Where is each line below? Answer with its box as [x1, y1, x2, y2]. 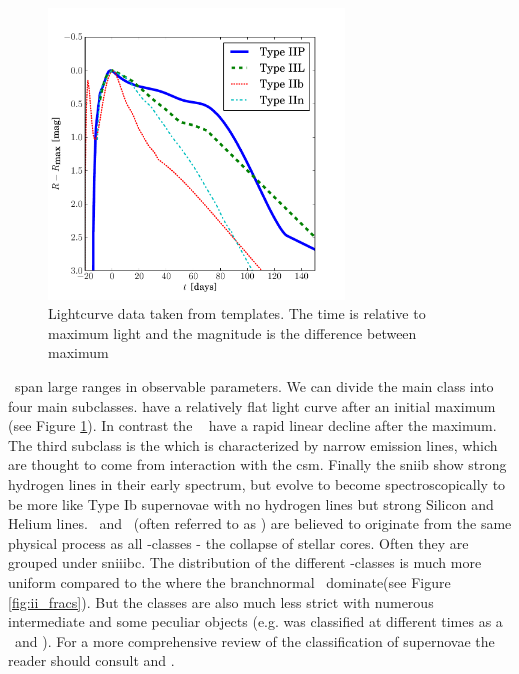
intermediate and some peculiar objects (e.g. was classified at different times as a [8, 611, 503, 632]
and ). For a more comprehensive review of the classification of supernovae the [14, 630, 495, 651]
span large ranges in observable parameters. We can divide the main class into [14, 376, 494, 397]
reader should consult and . [8, 650, 175, 671]
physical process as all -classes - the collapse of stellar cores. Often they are [8, 532, 469, 553]
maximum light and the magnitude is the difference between [48, 322, 417, 343]
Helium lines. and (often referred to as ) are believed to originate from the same [8, 513, 512, 534]
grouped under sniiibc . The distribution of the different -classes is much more [8, 552, 482, 573]
